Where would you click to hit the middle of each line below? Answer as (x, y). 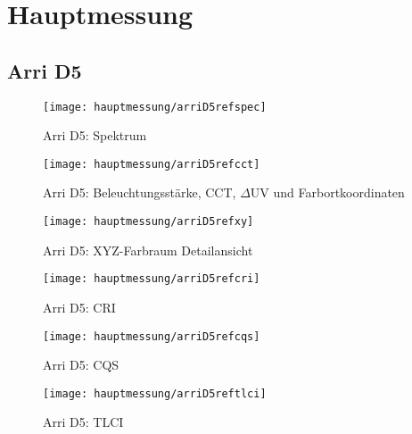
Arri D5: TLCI (83, 422)
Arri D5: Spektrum (95, 135)
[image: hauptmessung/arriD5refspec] (155, 107)
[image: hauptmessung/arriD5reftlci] (155, 393)
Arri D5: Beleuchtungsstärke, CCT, (140, 192)
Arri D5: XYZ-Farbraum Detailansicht (148, 250)
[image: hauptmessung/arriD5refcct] (152, 164)
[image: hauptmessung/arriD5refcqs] (152, 336)
